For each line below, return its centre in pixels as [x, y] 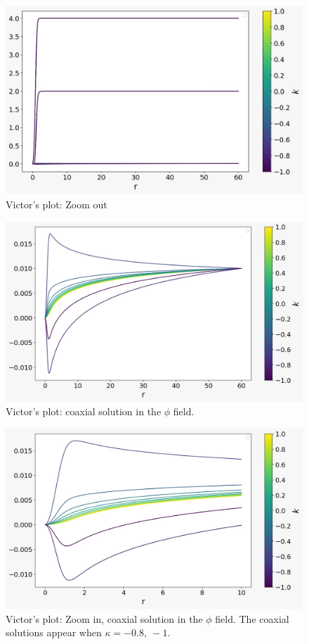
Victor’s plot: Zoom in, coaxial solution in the [104, 618]
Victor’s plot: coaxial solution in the [84, 411]
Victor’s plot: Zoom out [57, 204]
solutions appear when [54, 632]
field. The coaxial [252, 618]
